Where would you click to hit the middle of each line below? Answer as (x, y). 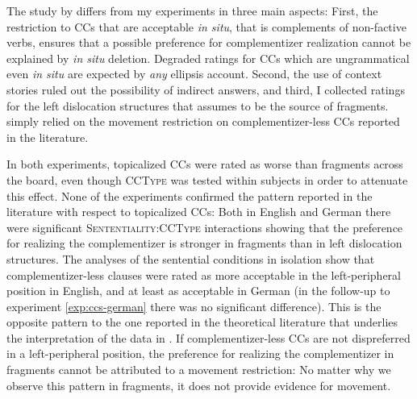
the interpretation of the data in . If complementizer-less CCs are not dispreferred (208, 337)
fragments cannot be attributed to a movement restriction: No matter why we (199, 370)
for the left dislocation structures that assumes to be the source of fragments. (198, 105)
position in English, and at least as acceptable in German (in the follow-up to (198, 291)
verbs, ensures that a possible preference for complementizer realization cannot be (209, 42)
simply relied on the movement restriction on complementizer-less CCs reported (203, 121)
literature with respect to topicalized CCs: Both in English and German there (199, 212)
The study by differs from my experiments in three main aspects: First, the (192, 10)
